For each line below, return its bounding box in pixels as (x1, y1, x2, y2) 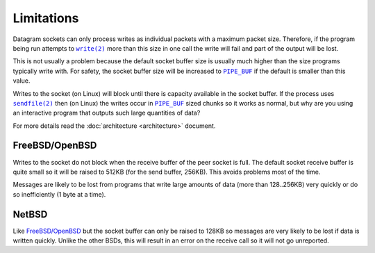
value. (12, 76, 31, 85)
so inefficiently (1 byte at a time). (12, 190, 106, 198)
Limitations (12, 10, 79, 26)
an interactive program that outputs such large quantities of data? (12, 108, 201, 117)
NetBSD (12, 209, 48, 220)
